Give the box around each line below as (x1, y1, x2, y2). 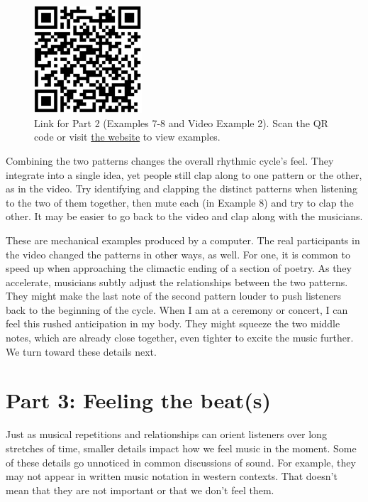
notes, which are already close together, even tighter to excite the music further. (6, 330, 354, 345)
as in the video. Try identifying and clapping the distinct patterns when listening (6, 181, 357, 196)
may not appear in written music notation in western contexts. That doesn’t (6, 469, 338, 484)
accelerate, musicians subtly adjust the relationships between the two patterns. (6, 274, 348, 289)
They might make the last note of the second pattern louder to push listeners (6, 288, 341, 303)
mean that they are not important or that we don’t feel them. (6, 482, 274, 497)
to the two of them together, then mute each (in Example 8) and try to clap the (6, 195, 354, 209)
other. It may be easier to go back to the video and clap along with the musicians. (6, 209, 363, 224)
